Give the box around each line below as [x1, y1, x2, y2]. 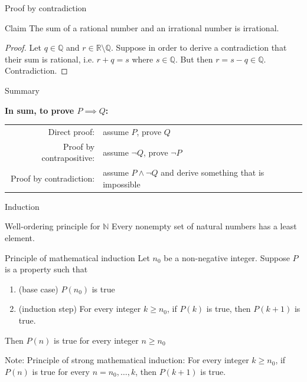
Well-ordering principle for [5, 220, 100, 232]
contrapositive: [41, 152, 95, 164]
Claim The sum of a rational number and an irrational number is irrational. [5, 21, 279, 34]
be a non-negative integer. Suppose [164, 251, 290, 264]
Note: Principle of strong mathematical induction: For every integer [5, 354, 249, 366]
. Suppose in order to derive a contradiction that [110, 41, 287, 54]
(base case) [18, 282, 58, 295]
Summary [5, 84, 40, 96]
